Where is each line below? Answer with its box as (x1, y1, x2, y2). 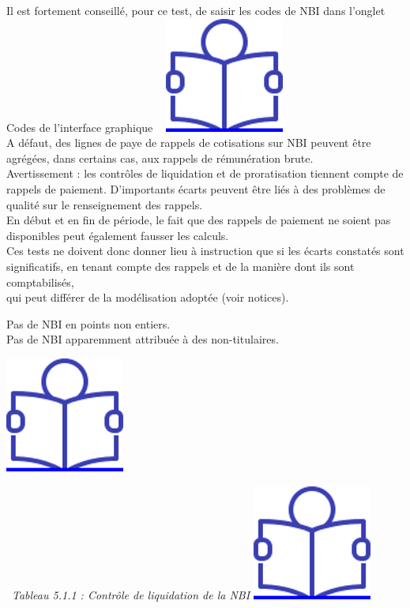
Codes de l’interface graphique (6, 118, 153, 135)
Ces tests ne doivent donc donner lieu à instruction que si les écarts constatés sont (6, 242, 404, 259)
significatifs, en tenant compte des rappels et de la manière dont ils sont (6, 257, 355, 274)
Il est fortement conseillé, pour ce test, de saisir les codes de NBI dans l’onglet (6, 2, 386, 18)
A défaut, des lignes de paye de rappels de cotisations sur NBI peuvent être (6, 134, 371, 151)
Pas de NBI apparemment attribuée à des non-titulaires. (6, 331, 279, 347)
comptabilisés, (6, 273, 74, 290)
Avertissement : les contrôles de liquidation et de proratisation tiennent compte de (6, 165, 404, 182)
